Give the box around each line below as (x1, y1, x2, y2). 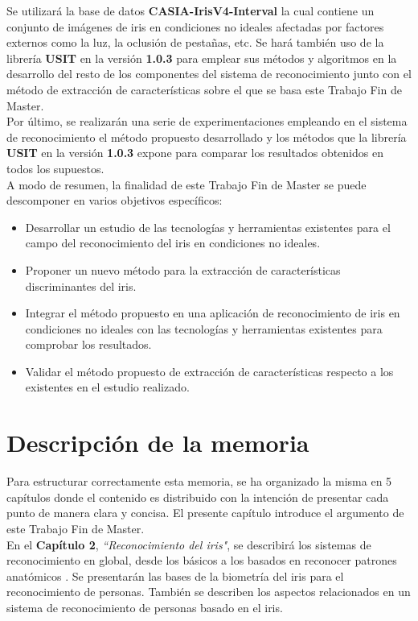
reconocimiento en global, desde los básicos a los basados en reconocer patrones (6, 552, 397, 569)
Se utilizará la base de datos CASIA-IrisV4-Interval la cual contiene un (6, 2, 375, 19)
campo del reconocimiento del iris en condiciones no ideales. (25, 234, 321, 251)
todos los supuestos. (6, 159, 104, 176)
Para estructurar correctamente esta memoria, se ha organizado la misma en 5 (6, 473, 392, 490)
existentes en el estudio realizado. (25, 379, 190, 395)
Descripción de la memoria (6, 426, 309, 459)
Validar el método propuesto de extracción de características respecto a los (25, 362, 394, 379)
